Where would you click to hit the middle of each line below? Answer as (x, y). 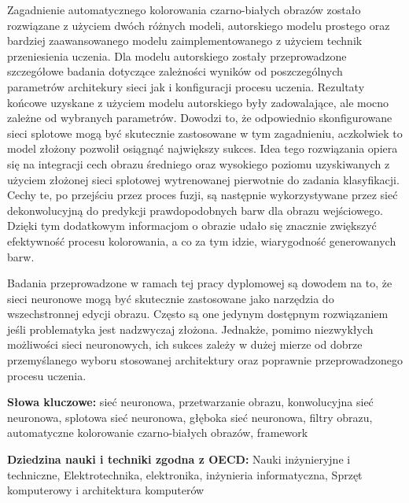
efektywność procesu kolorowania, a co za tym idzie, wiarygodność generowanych (202, 240)
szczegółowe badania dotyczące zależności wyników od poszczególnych (175, 71)
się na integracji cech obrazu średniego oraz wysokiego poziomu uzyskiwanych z (199, 163)
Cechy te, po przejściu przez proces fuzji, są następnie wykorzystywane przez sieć (203, 195)
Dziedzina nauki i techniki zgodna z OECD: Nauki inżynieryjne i (179, 459)
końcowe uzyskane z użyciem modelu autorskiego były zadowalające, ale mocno (198, 102)
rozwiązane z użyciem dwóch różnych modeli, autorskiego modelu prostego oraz (199, 25)
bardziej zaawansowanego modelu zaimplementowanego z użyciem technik (185, 41)
